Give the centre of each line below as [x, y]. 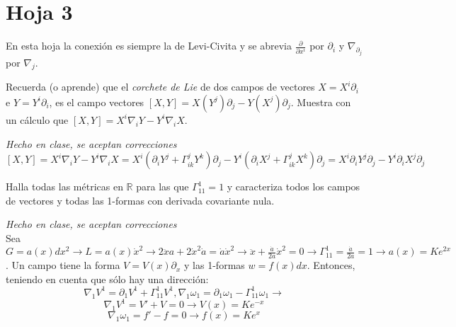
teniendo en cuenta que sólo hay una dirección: [107, 279]
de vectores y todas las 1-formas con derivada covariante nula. [140, 200]
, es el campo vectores [97, 102]
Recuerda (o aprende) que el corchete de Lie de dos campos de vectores [160, 87]
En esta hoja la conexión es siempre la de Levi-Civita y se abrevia [149, 46]
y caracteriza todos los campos [293, 187]
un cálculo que [37, 119]
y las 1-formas [215, 265]
